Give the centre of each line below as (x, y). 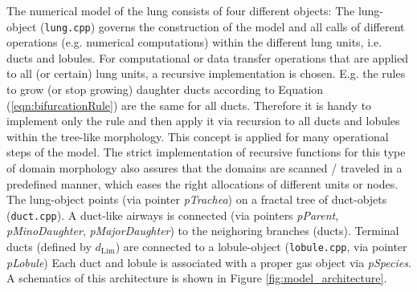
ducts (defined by (49, 247)
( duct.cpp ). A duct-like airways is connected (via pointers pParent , (173, 215)
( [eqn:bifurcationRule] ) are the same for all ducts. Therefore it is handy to (189, 105)
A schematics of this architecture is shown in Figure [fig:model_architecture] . (197, 278)
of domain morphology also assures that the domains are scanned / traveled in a (204, 168)
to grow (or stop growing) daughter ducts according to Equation (165, 89)
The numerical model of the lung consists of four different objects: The (181, 10)
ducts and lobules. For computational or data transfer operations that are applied (208, 57)
